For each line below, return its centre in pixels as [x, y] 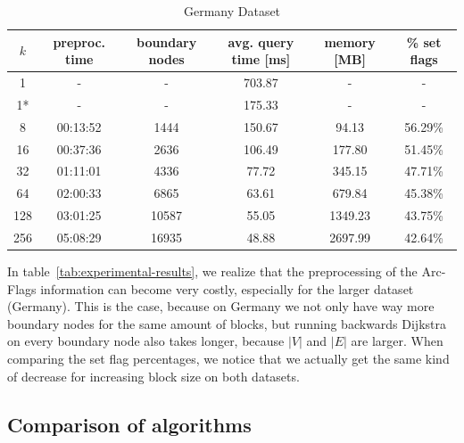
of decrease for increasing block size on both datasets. [153, 376]
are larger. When [397, 341]
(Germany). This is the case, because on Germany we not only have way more [221, 306]
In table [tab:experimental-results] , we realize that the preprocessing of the [212, 271]
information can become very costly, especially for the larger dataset [227, 288]
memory [350, 41]
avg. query [261, 41]
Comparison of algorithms [129, 424]
